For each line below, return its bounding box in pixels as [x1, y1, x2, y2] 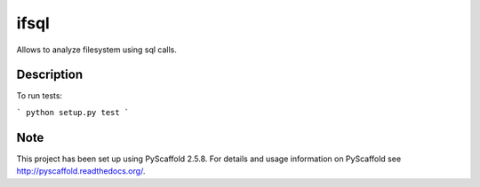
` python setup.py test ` [16, 107, 130, 117]
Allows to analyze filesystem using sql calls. [16, 44, 178, 55]
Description [16, 67, 84, 82]
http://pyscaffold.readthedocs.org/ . [16, 166, 146, 176]
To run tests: [16, 90, 62, 101]
